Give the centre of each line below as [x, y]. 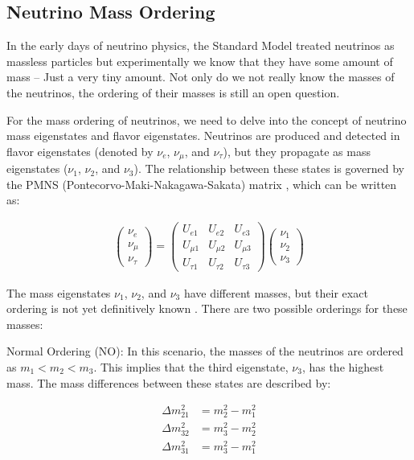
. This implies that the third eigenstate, [191, 366]
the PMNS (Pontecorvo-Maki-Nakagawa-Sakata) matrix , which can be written [202, 184]
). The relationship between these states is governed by [269, 168]
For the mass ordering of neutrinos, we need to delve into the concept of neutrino [207, 119]
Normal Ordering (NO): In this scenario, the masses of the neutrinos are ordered [205, 351]
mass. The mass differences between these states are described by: [169, 382]
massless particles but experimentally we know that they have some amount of [200, 61]
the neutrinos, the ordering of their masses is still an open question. [173, 92]
